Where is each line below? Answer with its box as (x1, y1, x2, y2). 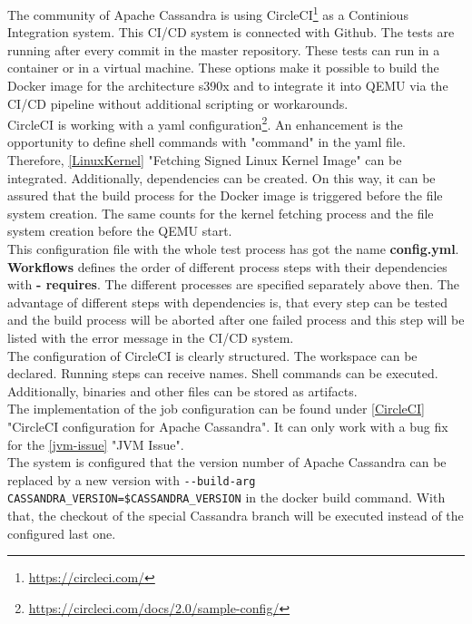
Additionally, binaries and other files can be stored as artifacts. (7, 381, 358, 400)
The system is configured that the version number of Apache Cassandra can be (7, 453, 447, 472)
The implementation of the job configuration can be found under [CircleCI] (7, 399, 425, 418)
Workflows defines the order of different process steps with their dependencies (7, 257, 447, 276)
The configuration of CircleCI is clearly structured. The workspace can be (7, 346, 418, 365)
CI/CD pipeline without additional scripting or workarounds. (7, 93, 349, 112)
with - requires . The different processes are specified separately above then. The (7, 275, 460, 294)
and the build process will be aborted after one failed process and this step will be (7, 310, 465, 329)
